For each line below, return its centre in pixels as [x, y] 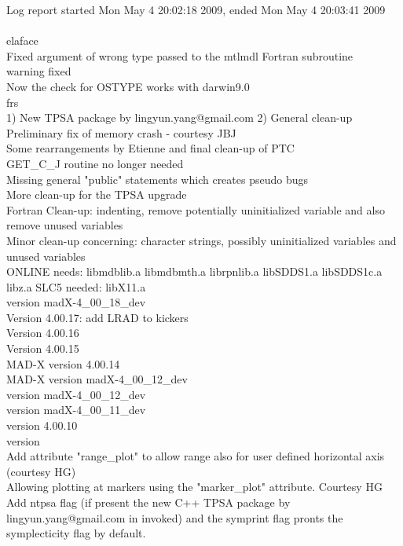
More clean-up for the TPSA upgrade [97, 194]
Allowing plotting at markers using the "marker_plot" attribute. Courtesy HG [194, 487]
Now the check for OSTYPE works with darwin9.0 [128, 86]
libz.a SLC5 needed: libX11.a [76, 286]
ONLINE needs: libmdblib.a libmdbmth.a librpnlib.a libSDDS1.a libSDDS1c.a [194, 271]
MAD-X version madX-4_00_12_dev [97, 379]
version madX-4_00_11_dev [76, 410]
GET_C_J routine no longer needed [95, 163]
